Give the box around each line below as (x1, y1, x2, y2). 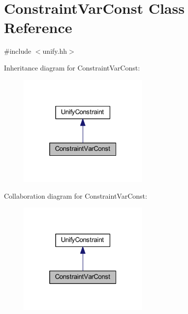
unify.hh (42, 46, 67, 56)
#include (4, 46, 31, 56)
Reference (4, 17, 72, 37)
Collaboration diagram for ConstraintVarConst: (4, 190, 147, 201)
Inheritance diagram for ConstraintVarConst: (4, 62, 140, 72)
